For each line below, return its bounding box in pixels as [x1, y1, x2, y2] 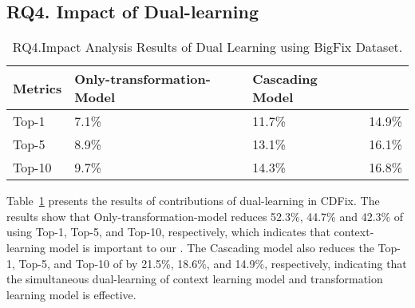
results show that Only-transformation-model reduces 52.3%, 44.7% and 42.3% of [6, 207, 404, 224]
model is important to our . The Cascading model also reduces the [49, 239, 374, 255]
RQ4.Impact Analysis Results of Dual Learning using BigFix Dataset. [12, 38, 403, 57]
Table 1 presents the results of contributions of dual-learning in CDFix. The [6, 192, 380, 209]
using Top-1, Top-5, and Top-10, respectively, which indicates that [6, 223, 330, 240]
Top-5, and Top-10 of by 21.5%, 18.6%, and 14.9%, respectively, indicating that [18, 255, 407, 271]
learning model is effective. [6, 286, 136, 302]
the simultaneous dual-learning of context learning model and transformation [6, 270, 383, 287]
